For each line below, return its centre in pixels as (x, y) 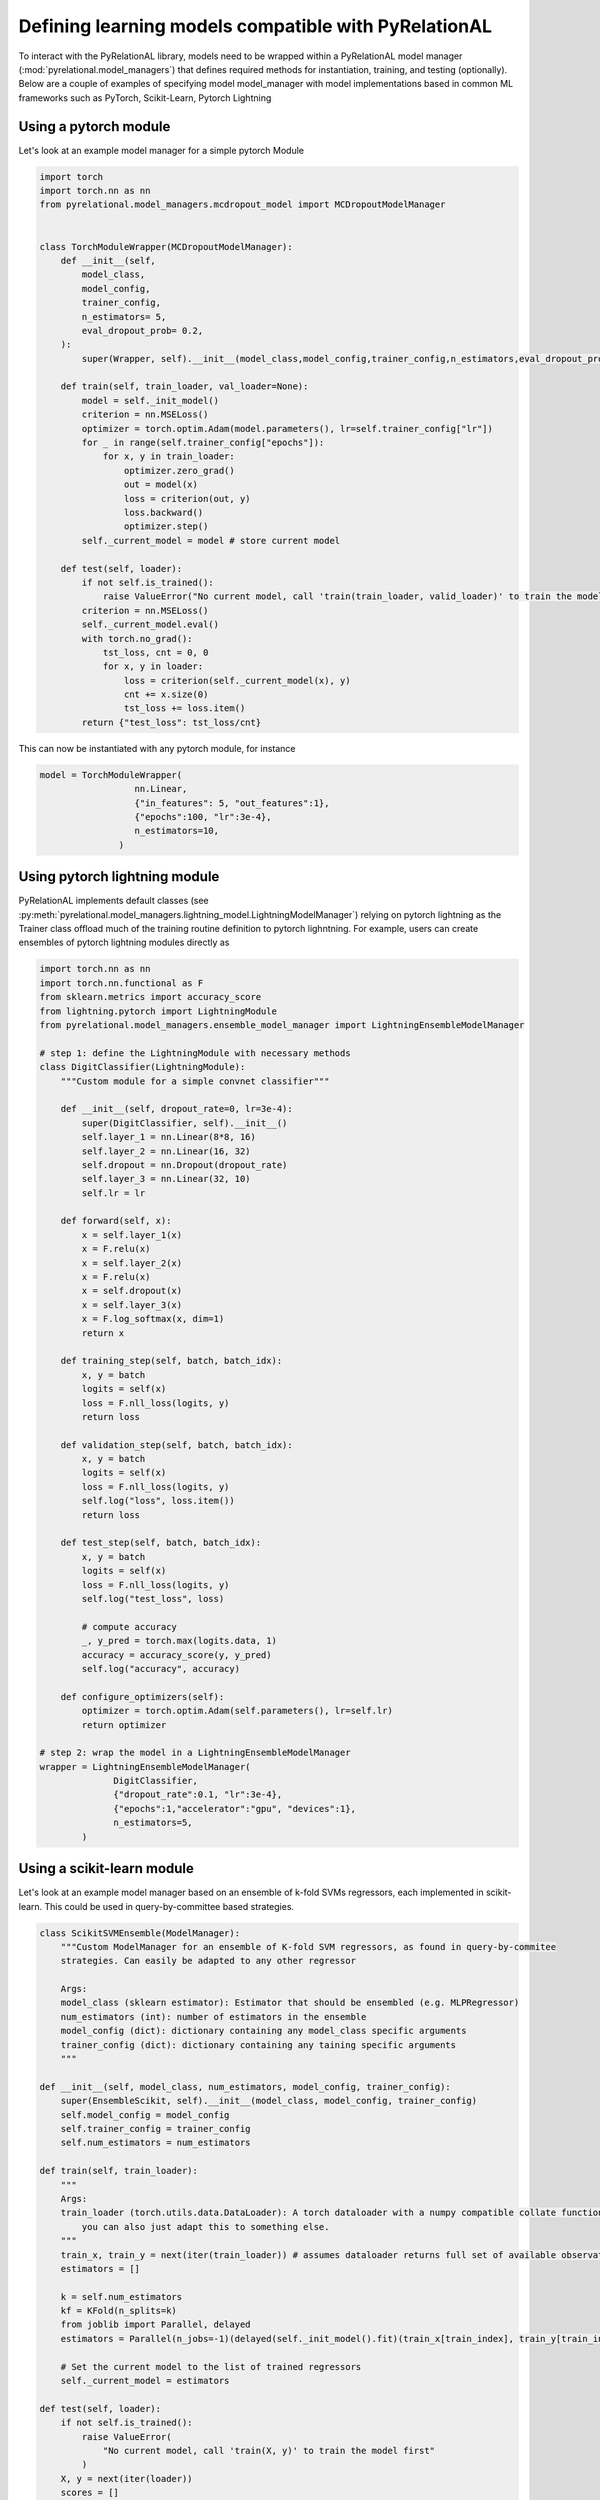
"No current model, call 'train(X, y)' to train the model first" (268, 2450)
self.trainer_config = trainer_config (155, 2128)
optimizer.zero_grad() (179, 470)
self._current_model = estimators (145, 2381)
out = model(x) (161, 484)
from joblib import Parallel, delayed (155, 2324)
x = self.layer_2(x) (132, 1263)
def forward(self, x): (116, 1221)
